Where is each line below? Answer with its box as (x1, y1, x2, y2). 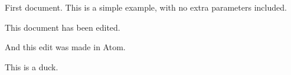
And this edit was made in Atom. (5, 41, 126, 53)
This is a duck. (5, 60, 58, 73)
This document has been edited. (5, 21, 120, 33)
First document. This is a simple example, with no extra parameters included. (5, 1, 287, 13)
